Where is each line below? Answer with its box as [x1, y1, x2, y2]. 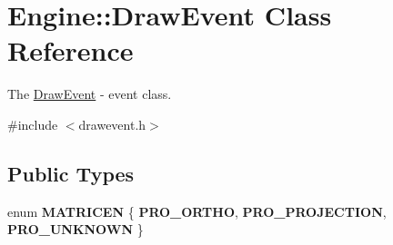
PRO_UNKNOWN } [7, 220, 144, 239]
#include [7, 114, 58, 133]
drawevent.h [78, 114, 146, 133]
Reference [7, 32, 134, 69]
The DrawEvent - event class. [7, 84, 172, 103]
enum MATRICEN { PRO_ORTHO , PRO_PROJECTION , [7, 201, 387, 220]
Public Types [7, 159, 135, 187]
